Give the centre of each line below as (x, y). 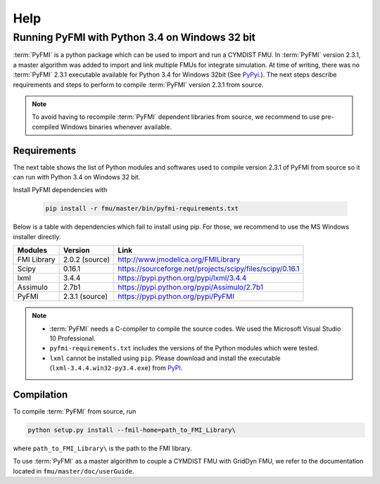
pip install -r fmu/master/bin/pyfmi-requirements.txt (142, 209)
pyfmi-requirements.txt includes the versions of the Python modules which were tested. (184, 348)
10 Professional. (72, 338)
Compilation (40, 394)
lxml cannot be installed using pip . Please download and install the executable (165, 358)
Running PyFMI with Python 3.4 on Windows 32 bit (134, 37)
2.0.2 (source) (87, 260)
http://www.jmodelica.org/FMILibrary (179, 260)
